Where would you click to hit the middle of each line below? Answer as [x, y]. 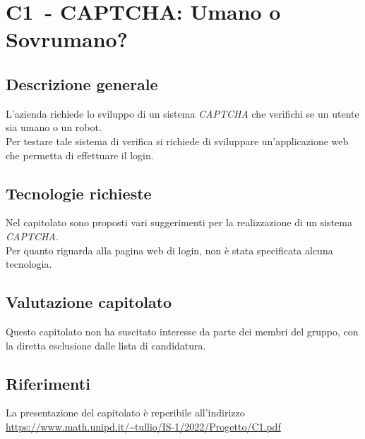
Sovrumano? [67, 39]
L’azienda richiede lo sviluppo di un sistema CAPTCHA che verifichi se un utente [182, 113]
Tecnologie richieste [79, 193]
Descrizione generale [82, 84]
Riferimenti [48, 383]
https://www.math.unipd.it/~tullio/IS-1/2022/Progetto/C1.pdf [143, 426]
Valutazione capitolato [89, 302]
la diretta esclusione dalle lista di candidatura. [106, 345]
